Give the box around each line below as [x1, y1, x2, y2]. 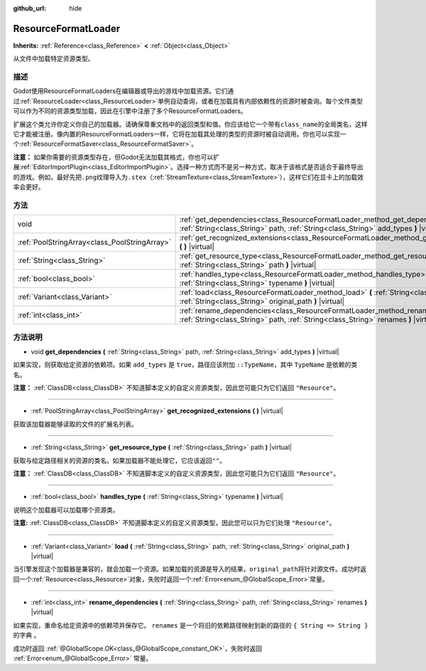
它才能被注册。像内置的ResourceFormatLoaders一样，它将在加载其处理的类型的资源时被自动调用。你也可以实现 [13, 130, 341, 138]
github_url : [13, 4, 46, 12]
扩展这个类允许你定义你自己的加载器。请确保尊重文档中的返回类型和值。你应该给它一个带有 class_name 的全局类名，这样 [13, 119, 368, 128]
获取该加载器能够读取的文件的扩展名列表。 [13, 419, 138, 428]
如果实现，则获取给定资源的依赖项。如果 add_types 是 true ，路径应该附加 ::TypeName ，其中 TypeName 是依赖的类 [13, 360, 358, 369]
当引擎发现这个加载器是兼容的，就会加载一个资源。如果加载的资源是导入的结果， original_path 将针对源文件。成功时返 [13, 565, 367, 574]
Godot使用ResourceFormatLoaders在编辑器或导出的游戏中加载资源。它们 [13, 87, 228, 95]
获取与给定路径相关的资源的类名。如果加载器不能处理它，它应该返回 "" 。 [13, 456, 226, 465]
